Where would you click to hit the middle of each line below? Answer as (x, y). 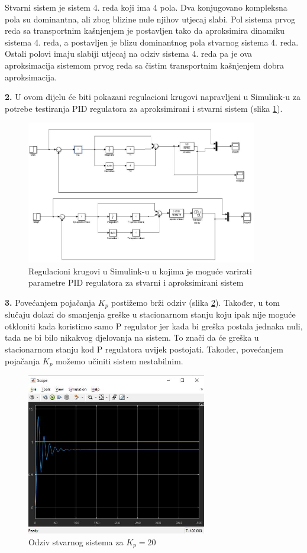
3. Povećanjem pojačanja (50, 302)
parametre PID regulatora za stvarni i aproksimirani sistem (136, 282)
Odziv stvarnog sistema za (76, 541)
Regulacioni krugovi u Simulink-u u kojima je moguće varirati (140, 271)
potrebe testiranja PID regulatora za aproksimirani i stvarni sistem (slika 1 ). (144, 108)
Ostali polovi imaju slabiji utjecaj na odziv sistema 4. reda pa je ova (129, 54)
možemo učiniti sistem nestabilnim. (119, 360)
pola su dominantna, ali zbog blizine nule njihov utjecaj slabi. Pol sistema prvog (150, 19)
